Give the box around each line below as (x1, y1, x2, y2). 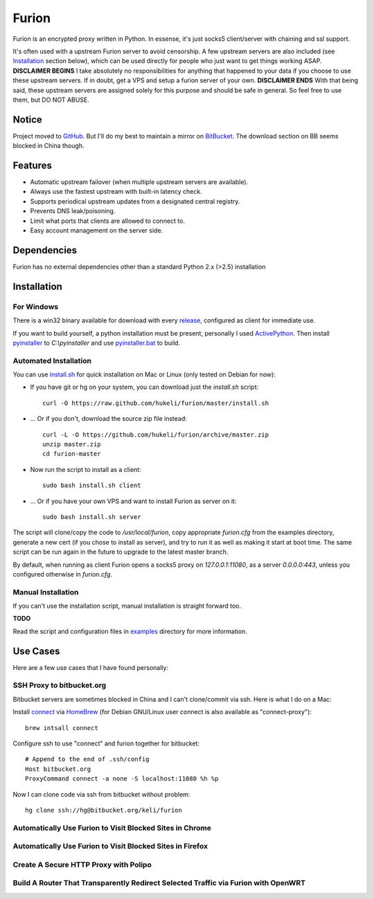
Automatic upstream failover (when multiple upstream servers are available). (30, 178, 249, 186)
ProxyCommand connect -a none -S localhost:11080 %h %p (25, 775, 219, 783)
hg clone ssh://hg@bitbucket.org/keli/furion (25, 806, 183, 814)
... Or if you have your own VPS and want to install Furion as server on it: (30, 497, 237, 505)
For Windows (12, 302, 59, 311)
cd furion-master (42, 450, 101, 458)
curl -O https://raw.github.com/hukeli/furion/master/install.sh (42, 399, 269, 407)
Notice (12, 113, 43, 125)
